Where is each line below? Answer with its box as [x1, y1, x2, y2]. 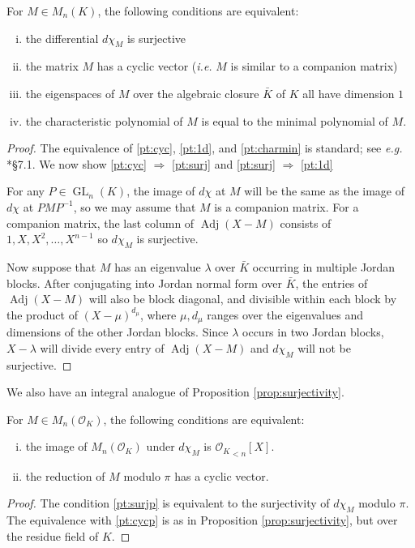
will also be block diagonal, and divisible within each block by [88, 290, 397, 307]
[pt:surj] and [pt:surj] [172, 155, 276, 172]
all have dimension [302, 84, 395, 101]
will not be [297, 339, 351, 356]
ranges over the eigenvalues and [207, 306, 364, 323]
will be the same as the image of [244, 182, 404, 199]
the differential [25, 29, 99, 46]
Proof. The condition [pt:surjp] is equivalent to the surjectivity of [6, 494, 330, 512]
